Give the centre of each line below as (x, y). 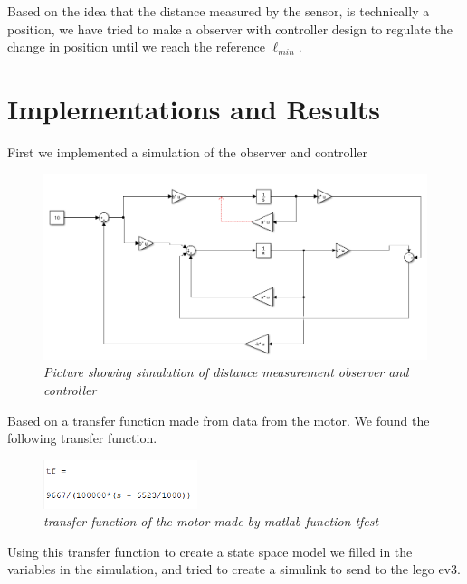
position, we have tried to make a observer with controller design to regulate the (230, 28)
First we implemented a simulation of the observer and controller (188, 151)
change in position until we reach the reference (136, 47)
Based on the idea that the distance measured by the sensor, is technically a (219, 11)
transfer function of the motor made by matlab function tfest (211, 521)
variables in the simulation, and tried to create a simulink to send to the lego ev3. (234, 569)
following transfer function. (82, 438)
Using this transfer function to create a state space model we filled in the (210, 551)
